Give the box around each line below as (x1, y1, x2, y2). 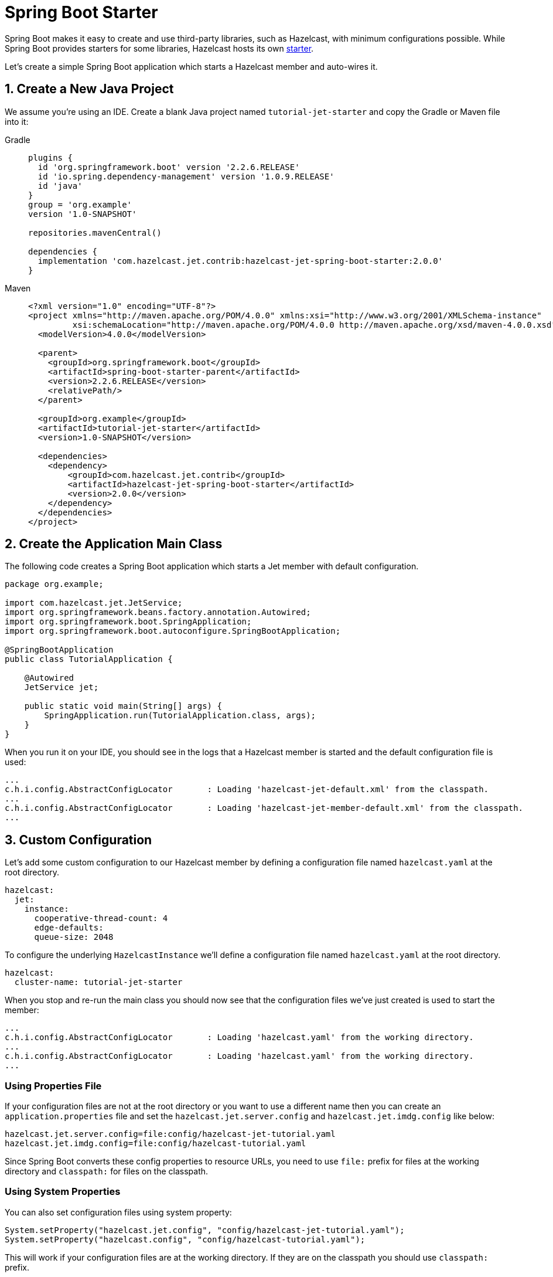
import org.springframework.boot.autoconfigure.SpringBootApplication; (5, 626, 341, 636)
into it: (5, 116, 29, 127)
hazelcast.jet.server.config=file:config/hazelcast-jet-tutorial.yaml (5, 1129, 336, 1139)
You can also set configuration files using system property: (5, 1207, 232, 1217)
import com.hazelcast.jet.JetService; (5, 598, 183, 608)
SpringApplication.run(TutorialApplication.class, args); (44, 711, 316, 721)
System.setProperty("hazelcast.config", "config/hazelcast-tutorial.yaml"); (5, 1234, 366, 1244)
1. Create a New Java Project (5, 81, 174, 97)
